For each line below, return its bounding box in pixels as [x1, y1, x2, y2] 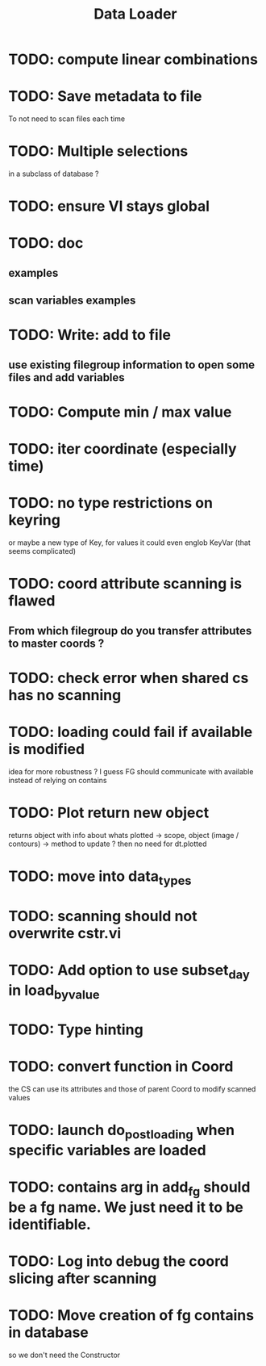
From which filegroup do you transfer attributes [8, 623, 252, 638]
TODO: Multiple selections [8, 142, 189, 161]
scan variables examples [8, 294, 136, 308]
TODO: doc [8, 234, 84, 253]
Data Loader [94, 5, 177, 23]
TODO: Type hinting [8, 1020, 143, 1039]
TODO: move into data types [8, 867, 192, 888]
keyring [8, 511, 60, 530]
